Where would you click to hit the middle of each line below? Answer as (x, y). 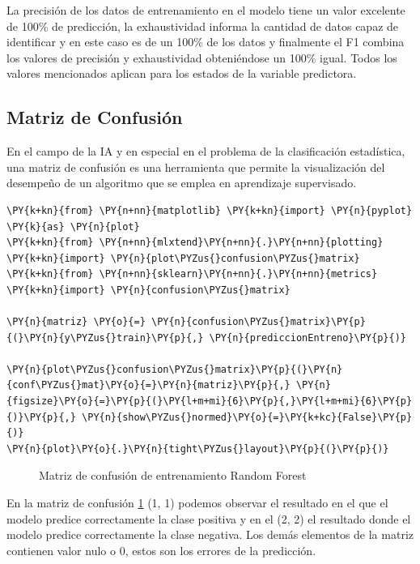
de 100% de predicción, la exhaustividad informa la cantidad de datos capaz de (203, 26)
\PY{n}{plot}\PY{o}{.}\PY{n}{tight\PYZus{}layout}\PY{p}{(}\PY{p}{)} (198, 449)
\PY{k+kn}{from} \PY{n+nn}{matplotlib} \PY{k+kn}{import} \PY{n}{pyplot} (210, 210)
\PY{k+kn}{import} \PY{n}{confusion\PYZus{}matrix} (148, 290)
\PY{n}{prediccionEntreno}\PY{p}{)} (308, 338)
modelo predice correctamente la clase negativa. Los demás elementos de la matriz (210, 534)
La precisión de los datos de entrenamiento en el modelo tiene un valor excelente (206, 10)
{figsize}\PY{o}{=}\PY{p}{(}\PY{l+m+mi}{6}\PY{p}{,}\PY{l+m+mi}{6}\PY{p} (210, 402)
